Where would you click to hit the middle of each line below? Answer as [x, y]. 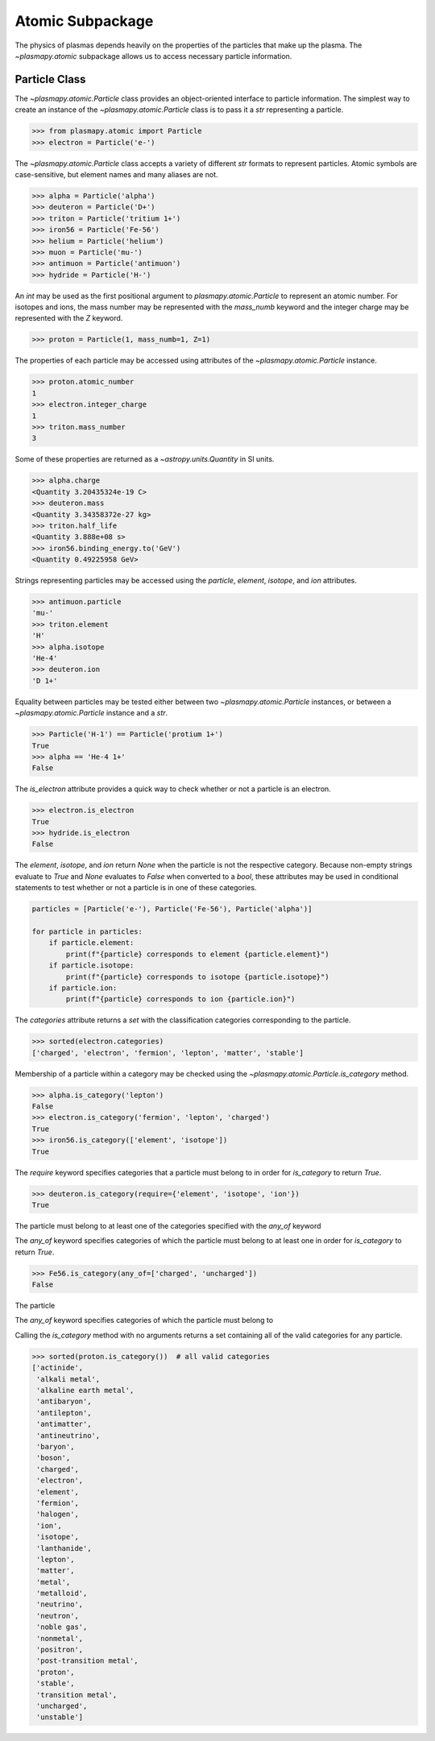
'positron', [60, 1650]
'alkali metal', [68, 1379]
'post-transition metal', [87, 1661]
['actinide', [58, 1368]
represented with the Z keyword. [69, 318]
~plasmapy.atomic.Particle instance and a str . [91, 713]
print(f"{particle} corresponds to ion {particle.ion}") [180, 999]
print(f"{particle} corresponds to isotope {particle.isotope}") [197, 976]
